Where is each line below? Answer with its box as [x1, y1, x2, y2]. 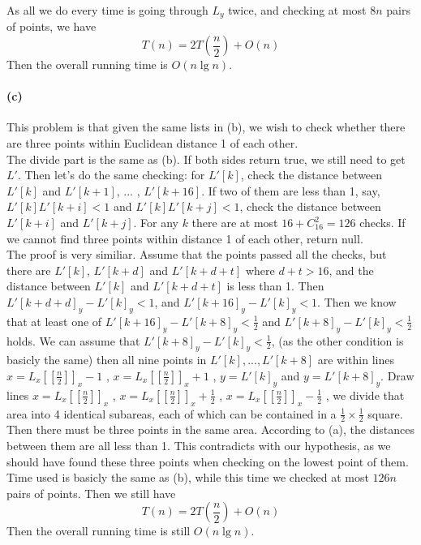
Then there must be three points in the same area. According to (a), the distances [6, 421, 415, 438]
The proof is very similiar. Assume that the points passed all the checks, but [6, 246, 387, 263]
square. [367, 405, 403, 422]
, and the [329, 261, 374, 278]
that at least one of [6, 312, 102, 329]
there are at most [191, 214, 278, 230]
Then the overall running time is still [6, 522, 191, 539]
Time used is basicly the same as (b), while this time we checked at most [6, 469, 369, 486]
